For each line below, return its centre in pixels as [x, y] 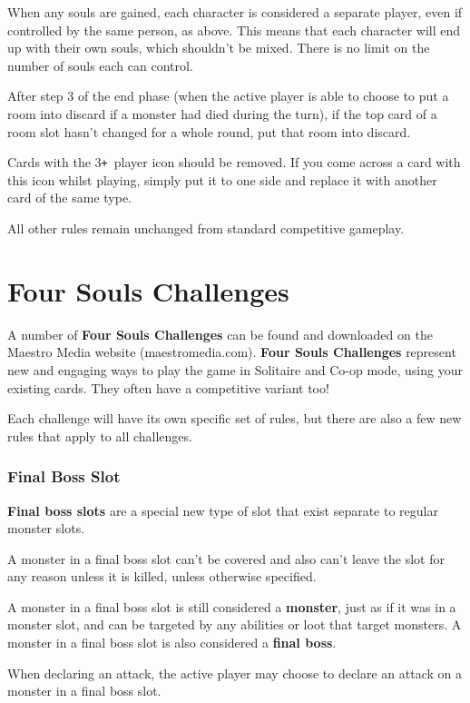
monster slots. [46, 528]
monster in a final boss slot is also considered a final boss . [172, 643]
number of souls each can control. [100, 65]
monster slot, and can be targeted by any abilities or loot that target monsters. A [235, 624]
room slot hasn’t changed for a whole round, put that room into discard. [209, 131]
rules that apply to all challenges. [100, 436]
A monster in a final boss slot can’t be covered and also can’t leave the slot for [226, 558]
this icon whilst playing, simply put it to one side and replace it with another [222, 179]
